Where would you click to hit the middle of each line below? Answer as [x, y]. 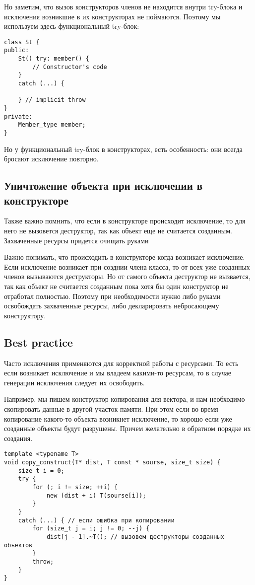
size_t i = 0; [41, 471]
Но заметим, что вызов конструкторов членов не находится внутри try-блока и [123, 6]
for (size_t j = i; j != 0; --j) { [91, 529]
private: [18, 116]
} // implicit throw [52, 100]
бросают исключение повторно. [51, 159]
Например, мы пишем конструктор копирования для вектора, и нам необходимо [125, 399]
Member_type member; [52, 125]
